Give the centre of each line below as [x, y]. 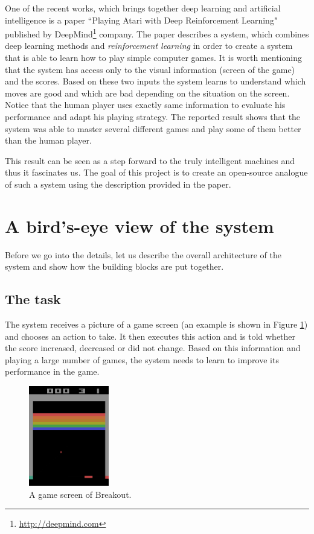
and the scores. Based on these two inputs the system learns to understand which [155, 81]
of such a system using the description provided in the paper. [118, 184]
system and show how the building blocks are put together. [114, 266]
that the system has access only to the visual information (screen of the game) [150, 69]
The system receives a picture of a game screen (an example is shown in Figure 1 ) [156, 324]
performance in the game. [52, 371]
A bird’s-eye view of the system [139, 225]
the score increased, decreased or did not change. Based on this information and [153, 348]
